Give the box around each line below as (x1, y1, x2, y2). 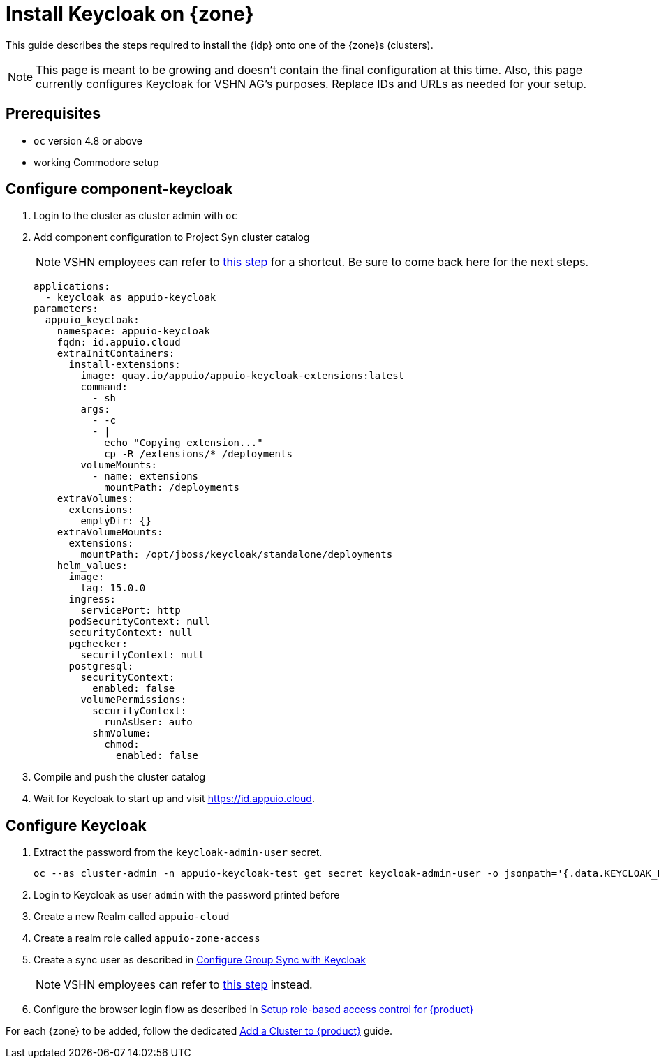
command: (80, 381, 128, 393)
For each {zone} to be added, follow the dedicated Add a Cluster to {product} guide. (6, 1025, 392, 1037)
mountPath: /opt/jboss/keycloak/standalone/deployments (80, 549, 393, 561)
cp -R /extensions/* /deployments (104, 448, 293, 460)
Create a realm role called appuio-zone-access (34, 932, 260, 945)
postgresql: (68, 660, 134, 672)
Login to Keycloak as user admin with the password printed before (34, 889, 340, 901)
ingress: (68, 593, 117, 605)
